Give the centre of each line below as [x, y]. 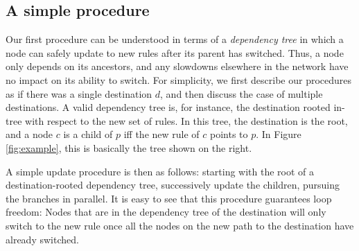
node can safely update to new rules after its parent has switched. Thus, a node [175, 52]
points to [229, 134]
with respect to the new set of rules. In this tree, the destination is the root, [186, 120]
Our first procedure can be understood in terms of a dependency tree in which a [175, 39]
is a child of [88, 134]
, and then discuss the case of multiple [242, 93]
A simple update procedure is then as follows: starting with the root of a [160, 171]
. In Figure [279, 134]
